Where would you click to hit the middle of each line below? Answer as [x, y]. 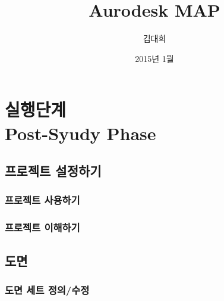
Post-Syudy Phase [81, 133]
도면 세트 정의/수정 [47, 289]
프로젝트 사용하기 [42, 200]
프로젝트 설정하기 [53, 171]
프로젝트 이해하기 [42, 227]
